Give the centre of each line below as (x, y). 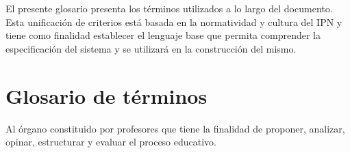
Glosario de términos (107, 95)
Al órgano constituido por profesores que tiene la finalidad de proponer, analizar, (175, 128)
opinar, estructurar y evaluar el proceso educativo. (111, 142)
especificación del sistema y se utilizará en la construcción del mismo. (151, 48)
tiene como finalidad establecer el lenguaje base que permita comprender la (163, 35)
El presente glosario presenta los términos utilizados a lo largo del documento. (169, 8)
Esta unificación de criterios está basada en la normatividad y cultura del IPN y (174, 22)
